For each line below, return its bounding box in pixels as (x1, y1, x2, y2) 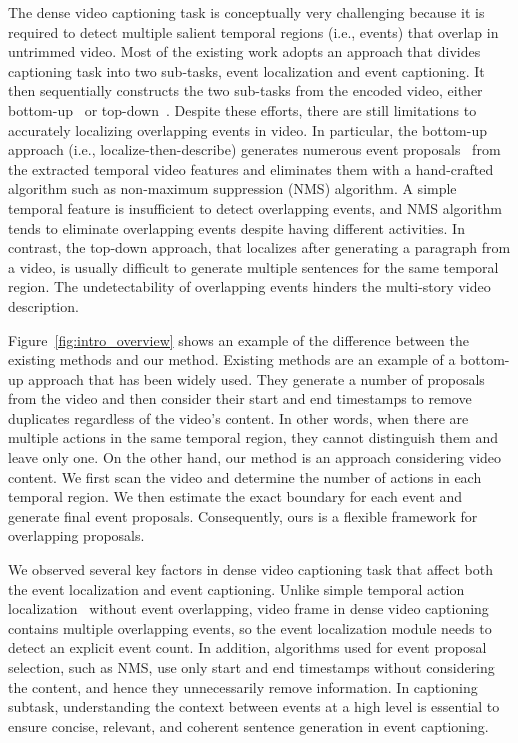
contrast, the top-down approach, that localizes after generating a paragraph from (8, 237, 511, 258)
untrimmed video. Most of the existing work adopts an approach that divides (8, 41, 481, 62)
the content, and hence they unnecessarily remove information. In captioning (8, 676, 478, 697)
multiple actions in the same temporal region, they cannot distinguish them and (8, 427, 499, 448)
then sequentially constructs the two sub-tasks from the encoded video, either (8, 80, 483, 101)
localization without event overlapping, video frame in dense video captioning (8, 598, 489, 619)
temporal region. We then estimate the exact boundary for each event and (8, 486, 463, 507)
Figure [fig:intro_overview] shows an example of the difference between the (8, 329, 469, 350)
